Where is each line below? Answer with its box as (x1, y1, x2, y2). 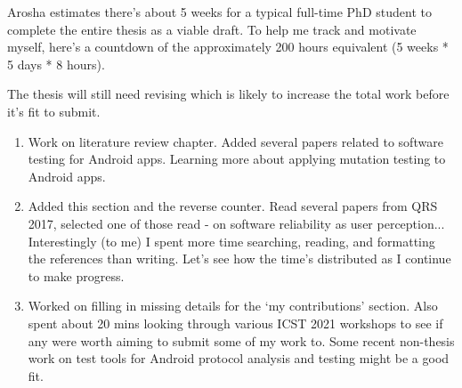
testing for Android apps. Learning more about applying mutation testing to (28, 150, 446, 168)
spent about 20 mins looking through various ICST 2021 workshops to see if (28, 313, 443, 332)
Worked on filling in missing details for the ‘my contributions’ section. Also (28, 296, 438, 315)
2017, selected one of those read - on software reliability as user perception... (28, 214, 445, 232)
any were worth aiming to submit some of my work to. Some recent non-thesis (28, 331, 455, 350)
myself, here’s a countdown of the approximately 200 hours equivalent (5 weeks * (7, 37, 449, 56)
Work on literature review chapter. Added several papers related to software (28, 132, 443, 150)
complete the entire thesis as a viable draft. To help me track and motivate (7, 20, 417, 38)
